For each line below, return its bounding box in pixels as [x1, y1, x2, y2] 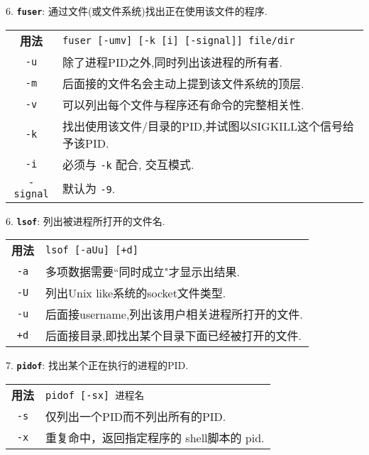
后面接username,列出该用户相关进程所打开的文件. [45, 306, 303, 323]
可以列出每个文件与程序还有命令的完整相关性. [62, 96, 304, 113]
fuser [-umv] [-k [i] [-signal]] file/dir [62, 34, 295, 46]
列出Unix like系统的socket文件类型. [45, 285, 226, 302]
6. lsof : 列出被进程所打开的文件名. [6, 213, 165, 228]
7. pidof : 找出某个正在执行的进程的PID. [6, 358, 189, 373]
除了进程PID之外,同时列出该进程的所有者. [62, 53, 282, 70]
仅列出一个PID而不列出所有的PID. [45, 407, 226, 424]
